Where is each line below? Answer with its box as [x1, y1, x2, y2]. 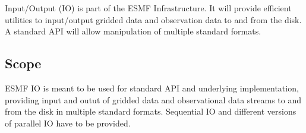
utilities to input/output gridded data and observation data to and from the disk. [5, 13, 302, 26]
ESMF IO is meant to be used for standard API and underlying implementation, [5, 81, 299, 94]
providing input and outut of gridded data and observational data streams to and [5, 93, 302, 106]
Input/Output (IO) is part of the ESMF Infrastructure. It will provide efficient [5, 2, 292, 14]
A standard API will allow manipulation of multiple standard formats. [5, 25, 261, 37]
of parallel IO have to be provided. [5, 116, 131, 129]
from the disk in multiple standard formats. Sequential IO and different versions [5, 105, 296, 118]
